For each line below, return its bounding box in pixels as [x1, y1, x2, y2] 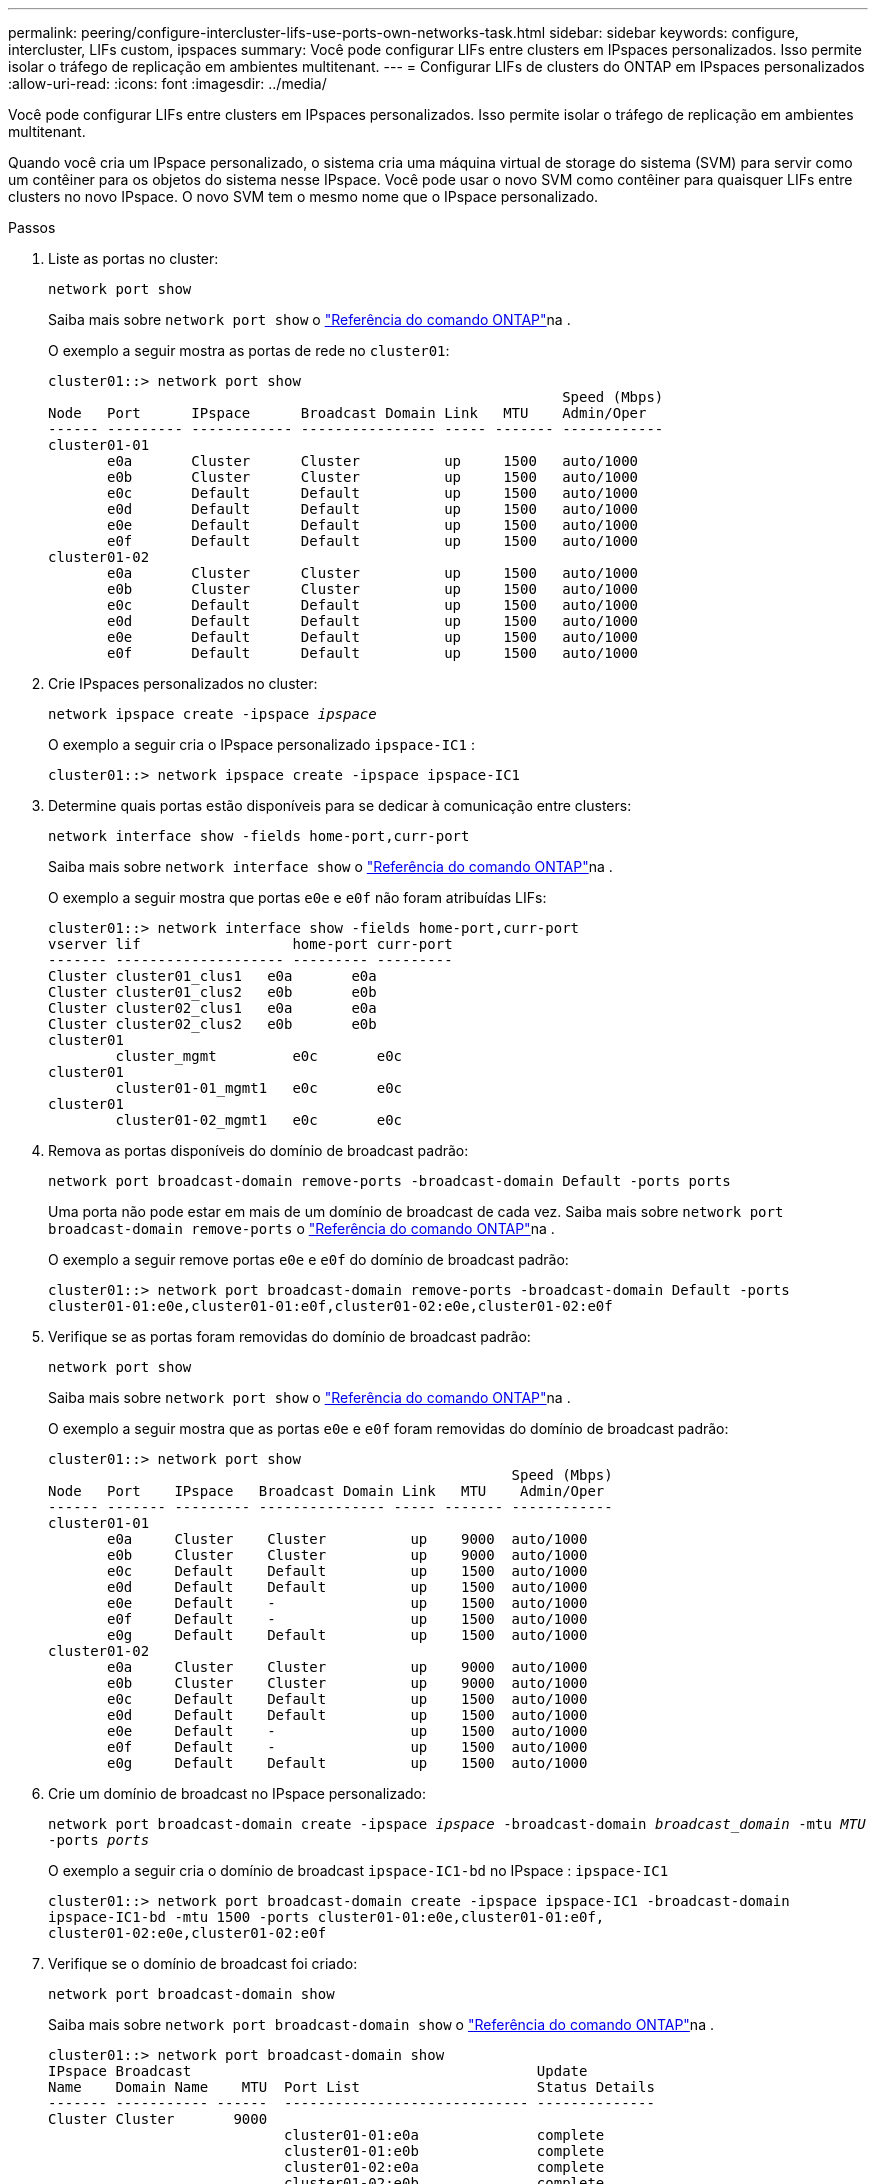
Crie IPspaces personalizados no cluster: [48, 675, 318, 692]
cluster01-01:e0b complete [284, 2143, 605, 2159]
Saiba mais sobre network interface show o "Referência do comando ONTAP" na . [48, 858, 613, 875]
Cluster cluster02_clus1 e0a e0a [48, 1000, 377, 1016]
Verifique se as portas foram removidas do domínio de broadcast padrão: [48, 1328, 531, 1345]
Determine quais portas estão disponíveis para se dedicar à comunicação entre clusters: [48, 797, 632, 814]
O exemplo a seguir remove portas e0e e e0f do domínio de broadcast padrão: [48, 1251, 569, 1268]
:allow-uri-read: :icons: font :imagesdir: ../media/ [8, 75, 327, 92]
